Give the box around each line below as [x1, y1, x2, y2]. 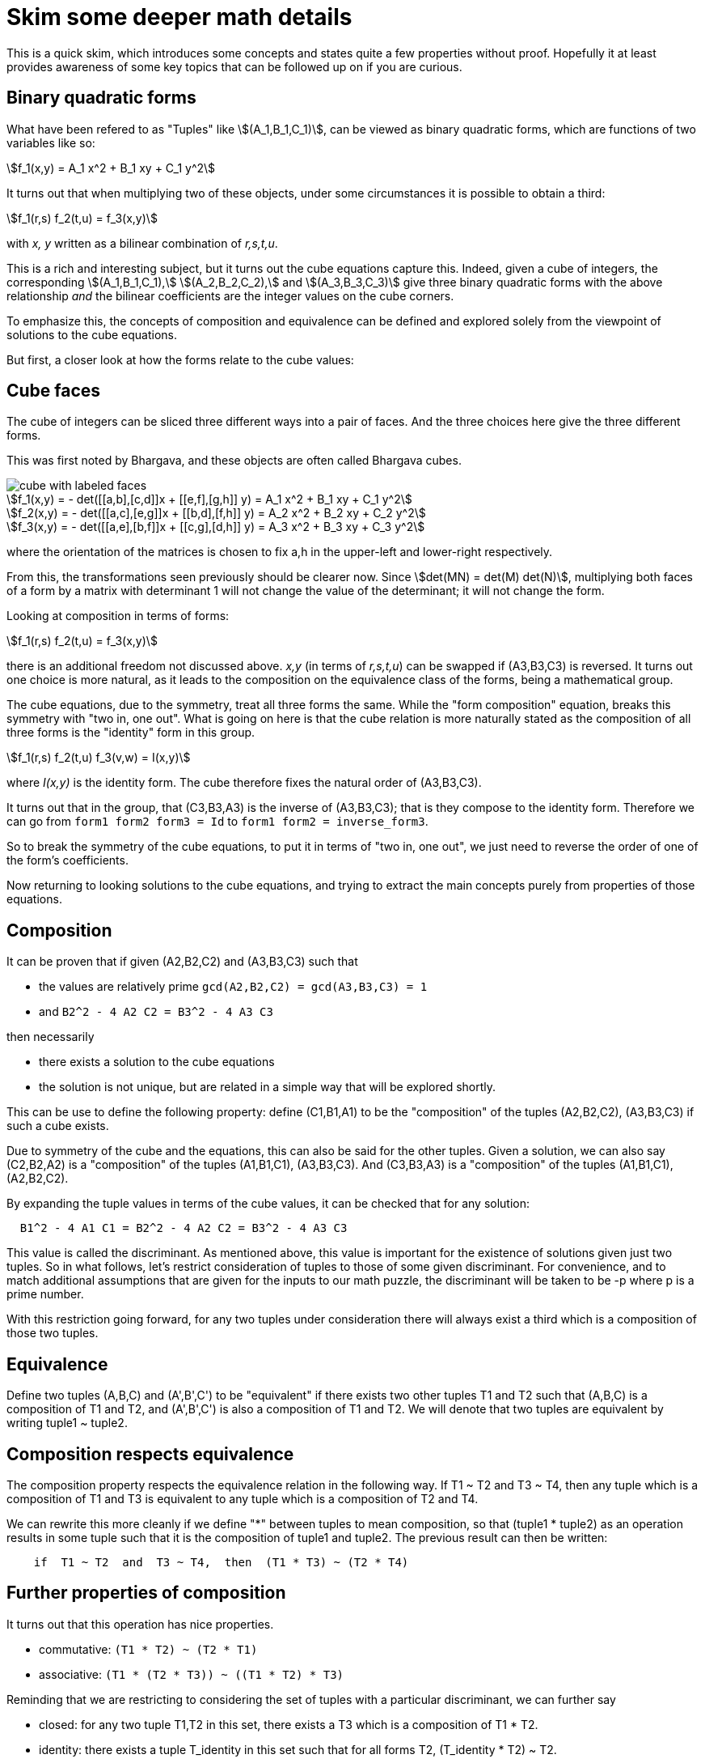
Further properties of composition [6, 1582, 286, 1604]
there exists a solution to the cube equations [39, 1055, 275, 1069]
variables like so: [6, 135, 95, 150]
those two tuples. [6, 1326, 99, 1340]
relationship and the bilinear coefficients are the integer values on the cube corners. [6, 288, 454, 303]
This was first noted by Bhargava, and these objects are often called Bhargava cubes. [6, 453, 462, 468]
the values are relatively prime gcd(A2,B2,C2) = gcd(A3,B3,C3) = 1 [39, 979, 428, 994]
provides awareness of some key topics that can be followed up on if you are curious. [6, 59, 462, 74]
